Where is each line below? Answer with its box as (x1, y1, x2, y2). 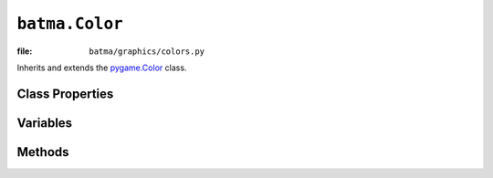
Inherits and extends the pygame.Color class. (16, 62, 187, 73)
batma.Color (16, 14, 123, 34)
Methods (16, 144, 69, 160)
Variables (16, 115, 73, 131)
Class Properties (16, 86, 114, 101)
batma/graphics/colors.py (89, 46, 205, 57)
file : (16, 46, 33, 57)
